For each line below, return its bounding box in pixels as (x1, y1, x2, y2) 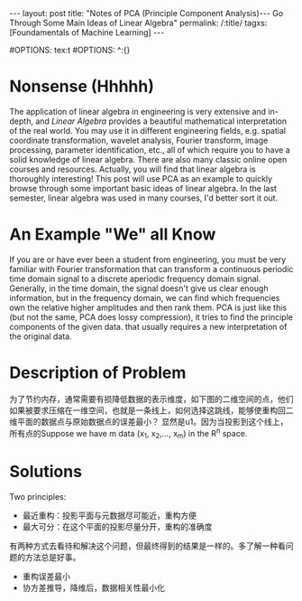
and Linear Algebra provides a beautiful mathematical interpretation (35, 116, 287, 127)
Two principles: (9, 492, 67, 502)
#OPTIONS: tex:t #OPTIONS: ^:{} (9, 44, 131, 55)
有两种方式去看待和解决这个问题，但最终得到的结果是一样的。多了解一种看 (9, 540, 286, 551)
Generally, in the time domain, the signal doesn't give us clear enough (9, 283, 269, 294)
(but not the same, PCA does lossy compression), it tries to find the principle (9, 311, 293, 323)
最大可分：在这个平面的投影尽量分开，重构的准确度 (22, 521, 213, 532)
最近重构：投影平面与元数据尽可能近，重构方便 (22, 510, 197, 521)
